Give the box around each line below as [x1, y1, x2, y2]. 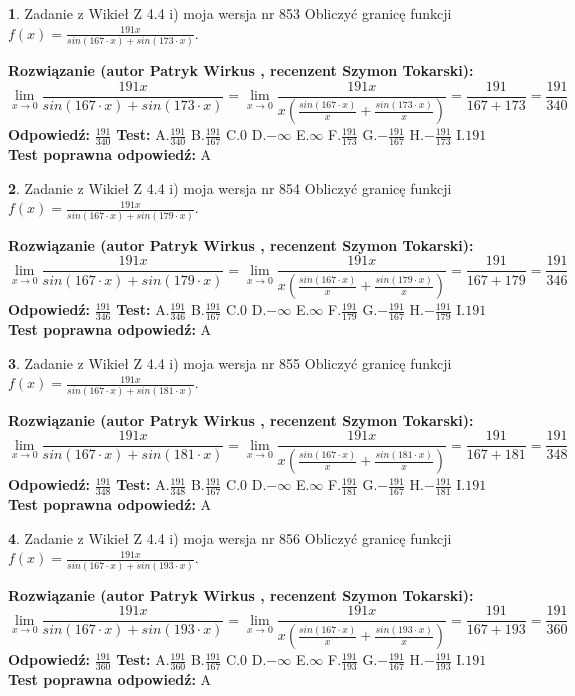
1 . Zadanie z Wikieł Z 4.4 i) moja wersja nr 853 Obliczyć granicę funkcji [8, 3, 452, 23]
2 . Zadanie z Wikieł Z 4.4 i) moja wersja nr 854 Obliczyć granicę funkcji [8, 177, 452, 198]
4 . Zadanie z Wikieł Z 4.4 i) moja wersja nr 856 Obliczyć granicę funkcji [8, 527, 452, 548]
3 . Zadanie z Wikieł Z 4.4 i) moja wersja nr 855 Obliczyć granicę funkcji [8, 352, 452, 373]
